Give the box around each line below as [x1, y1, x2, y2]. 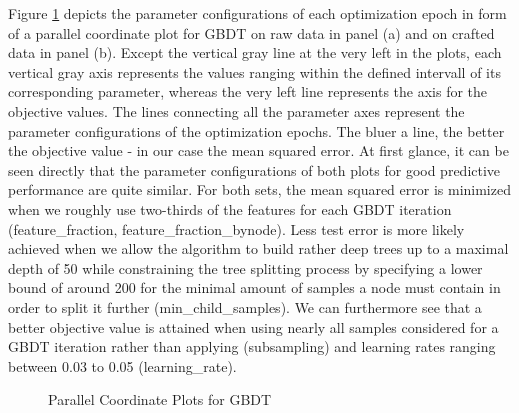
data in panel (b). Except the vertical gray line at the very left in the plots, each [8, 42, 502, 63]
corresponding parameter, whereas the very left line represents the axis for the [8, 81, 488, 102]
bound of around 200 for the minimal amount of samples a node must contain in [8, 277, 501, 298]
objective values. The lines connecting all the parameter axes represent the [8, 100, 465, 121]
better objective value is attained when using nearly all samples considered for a [8, 316, 499, 337]
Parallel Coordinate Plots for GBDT [48, 389, 272, 410]
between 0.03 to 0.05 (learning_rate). [8, 355, 237, 376]
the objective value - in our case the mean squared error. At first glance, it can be [8, 140, 509, 161]
